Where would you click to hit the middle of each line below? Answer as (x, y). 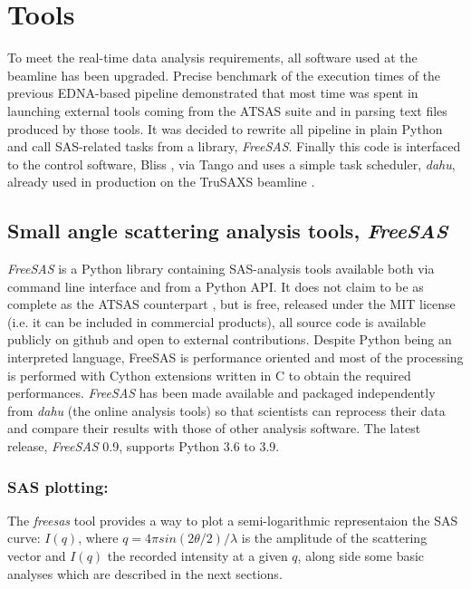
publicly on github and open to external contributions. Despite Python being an (230, 339)
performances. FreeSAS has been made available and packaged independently (221, 393)
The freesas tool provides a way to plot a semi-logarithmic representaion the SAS (233, 520)
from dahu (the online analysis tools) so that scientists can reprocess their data (226, 410)
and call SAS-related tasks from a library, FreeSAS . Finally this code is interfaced (234, 146)
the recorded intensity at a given (197, 556)
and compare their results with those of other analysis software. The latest (214, 428)
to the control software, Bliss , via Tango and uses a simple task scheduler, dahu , (231, 164)
